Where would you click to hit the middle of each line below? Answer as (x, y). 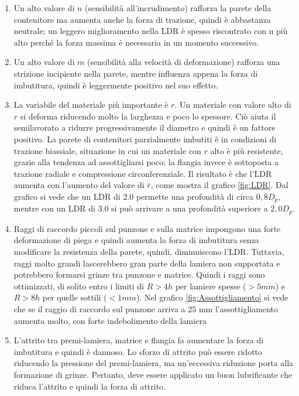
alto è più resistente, (247, 150)
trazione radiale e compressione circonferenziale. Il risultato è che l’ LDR (143, 173)
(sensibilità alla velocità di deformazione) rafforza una (183, 62)
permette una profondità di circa (195, 196)
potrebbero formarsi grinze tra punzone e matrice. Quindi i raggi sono (139, 274)
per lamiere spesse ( (211, 286)
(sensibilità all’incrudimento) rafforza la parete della (178, 8)
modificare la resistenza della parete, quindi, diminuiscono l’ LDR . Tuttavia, (149, 251)
